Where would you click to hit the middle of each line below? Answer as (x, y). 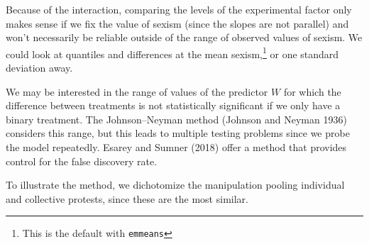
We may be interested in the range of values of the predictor (137, 91)
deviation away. (39, 68)
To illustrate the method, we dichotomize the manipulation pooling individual (175, 185)
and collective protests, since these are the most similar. (127, 198)
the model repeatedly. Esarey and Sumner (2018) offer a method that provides (176, 147)
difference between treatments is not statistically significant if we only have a (173, 105)
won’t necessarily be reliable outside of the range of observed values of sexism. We (184, 37)
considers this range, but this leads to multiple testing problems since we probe (178, 133)
